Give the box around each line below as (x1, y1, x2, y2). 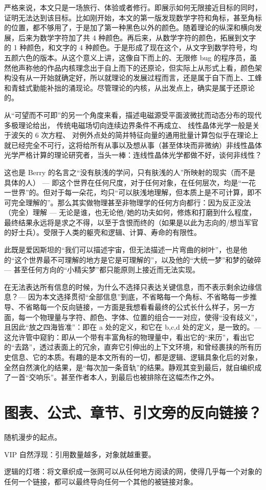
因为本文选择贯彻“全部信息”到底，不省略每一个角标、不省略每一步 (28, 291, 250, 302)
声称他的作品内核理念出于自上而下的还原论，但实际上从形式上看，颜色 (18, 62, 255, 73)
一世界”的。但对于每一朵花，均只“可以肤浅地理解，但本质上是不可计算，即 (4, 187, 255, 198)
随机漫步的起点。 (4, 431, 61, 442)
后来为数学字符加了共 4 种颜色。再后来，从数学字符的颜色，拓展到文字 (18, 32, 256, 42)
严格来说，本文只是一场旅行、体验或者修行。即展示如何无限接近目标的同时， (4, 2, 262, 12)
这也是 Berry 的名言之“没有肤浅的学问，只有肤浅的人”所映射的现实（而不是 (4, 166, 256, 177)
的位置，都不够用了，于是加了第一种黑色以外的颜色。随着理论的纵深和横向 (4, 22, 255, 33)
